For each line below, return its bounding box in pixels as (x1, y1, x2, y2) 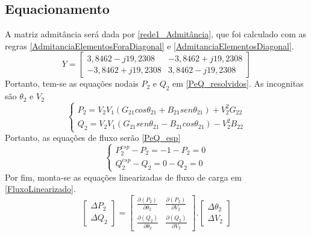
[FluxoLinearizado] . (5, 182, 76, 195)
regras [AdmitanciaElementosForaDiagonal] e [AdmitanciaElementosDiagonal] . (5, 39, 294, 52)
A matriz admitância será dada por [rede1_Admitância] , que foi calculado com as (5, 28, 307, 40)
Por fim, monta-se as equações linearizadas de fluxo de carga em (5, 170, 242, 183)
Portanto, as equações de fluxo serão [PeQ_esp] (5, 131, 181, 144)
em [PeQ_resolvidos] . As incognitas (172, 77, 304, 90)
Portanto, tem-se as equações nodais (5, 77, 139, 90)
